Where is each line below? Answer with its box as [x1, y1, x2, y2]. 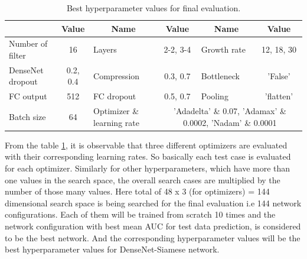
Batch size [9, 110, 46, 122]
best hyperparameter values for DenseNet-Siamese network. [5, 243, 220, 255]
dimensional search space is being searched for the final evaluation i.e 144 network [5, 196, 302, 209]
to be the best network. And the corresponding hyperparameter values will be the [5, 231, 301, 244]
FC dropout [93, 90, 136, 102]
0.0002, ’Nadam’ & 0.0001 [183, 116, 277, 128]
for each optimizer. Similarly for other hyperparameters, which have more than [5, 162, 290, 174]
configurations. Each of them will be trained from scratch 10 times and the [5, 208, 276, 221]
